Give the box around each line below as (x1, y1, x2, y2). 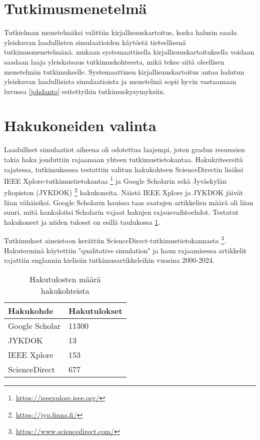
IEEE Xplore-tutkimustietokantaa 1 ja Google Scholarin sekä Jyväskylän (4, 174, 226, 186)
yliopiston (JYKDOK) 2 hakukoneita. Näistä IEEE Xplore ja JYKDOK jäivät (4, 186, 243, 198)
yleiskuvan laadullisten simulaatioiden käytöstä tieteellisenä (4, 37, 186, 47)
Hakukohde (8, 304, 53, 316)
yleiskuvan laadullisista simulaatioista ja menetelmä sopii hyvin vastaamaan (4, 76, 236, 87)
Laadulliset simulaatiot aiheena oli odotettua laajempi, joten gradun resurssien (4, 144, 245, 155)
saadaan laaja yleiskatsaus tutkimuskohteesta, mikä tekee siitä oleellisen (4, 56, 224, 67)
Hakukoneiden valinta (4, 115, 156, 136)
